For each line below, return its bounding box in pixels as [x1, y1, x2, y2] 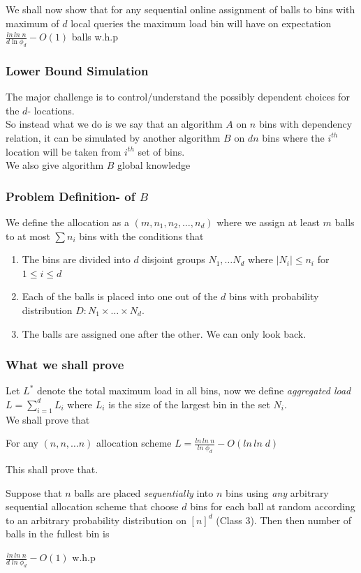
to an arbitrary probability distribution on [6, 512, 186, 527]
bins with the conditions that [79, 228, 204, 243]
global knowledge [117, 158, 191, 172]
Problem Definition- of [6, 187, 135, 204]
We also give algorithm [6, 158, 104, 172]
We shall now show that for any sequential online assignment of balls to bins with [6, 2, 355, 16]
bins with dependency [258, 117, 353, 131]
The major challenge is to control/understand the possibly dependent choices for [6, 89, 350, 104]
